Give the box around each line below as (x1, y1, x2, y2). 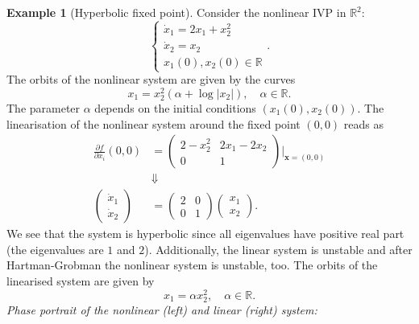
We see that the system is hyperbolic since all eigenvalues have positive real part (6, 225, 404, 242)
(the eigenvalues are (6, 240, 104, 257)
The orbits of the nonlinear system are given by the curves (6, 71, 296, 88)
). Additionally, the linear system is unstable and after (144, 240, 413, 257)
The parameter (6, 99, 81, 116)
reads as (343, 115, 384, 132)
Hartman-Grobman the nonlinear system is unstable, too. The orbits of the (6, 256, 378, 273)
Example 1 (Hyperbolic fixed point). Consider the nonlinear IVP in (6, 4, 346, 20)
